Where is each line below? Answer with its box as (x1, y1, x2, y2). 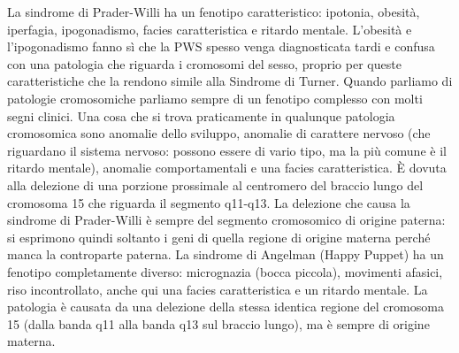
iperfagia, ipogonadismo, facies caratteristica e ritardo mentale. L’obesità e (7, 19, 412, 38)
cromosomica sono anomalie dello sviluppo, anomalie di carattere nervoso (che (7, 124, 431, 142)
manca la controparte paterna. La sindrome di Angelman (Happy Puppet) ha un (7, 245, 444, 264)
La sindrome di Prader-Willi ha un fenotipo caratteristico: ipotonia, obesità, (7, 3, 420, 20)
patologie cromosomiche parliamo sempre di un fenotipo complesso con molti (7, 88, 423, 107)
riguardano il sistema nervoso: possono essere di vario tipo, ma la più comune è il (7, 141, 447, 159)
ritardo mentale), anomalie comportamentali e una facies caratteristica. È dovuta (7, 158, 447, 177)
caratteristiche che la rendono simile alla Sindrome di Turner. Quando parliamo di (7, 72, 453, 90)
